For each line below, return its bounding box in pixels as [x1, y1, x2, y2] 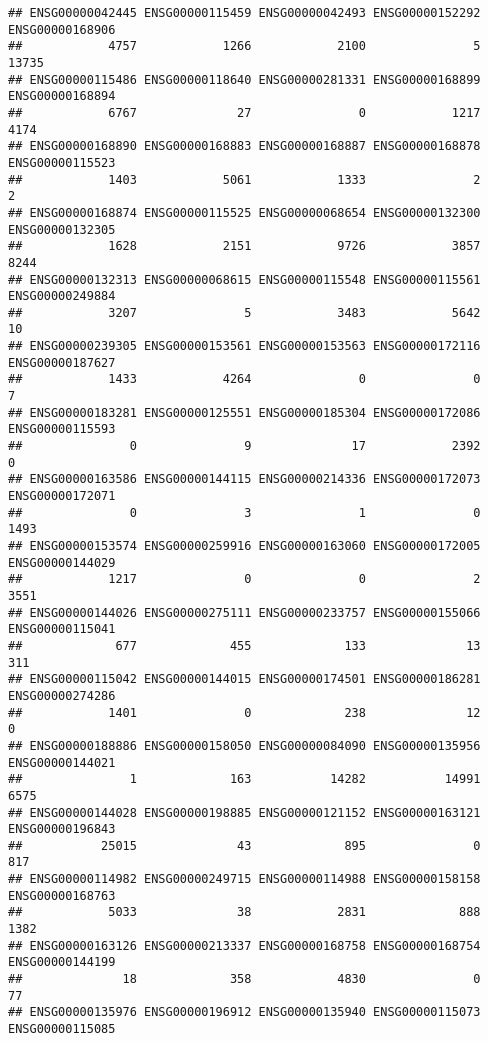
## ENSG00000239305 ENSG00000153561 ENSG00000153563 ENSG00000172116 [8, 339, 481, 354]
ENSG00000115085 [8, 1022, 116, 1037]
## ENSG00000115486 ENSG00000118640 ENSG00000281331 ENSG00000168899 [8, 72, 481, 87]
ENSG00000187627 [8, 355, 116, 370]
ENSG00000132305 [8, 222, 116, 237]
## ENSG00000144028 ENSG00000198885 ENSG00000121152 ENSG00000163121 [8, 805, 481, 820]
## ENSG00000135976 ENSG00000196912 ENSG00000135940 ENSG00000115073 [8, 1005, 481, 1020]
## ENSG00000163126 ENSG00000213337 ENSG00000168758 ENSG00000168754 [8, 938, 481, 953]
